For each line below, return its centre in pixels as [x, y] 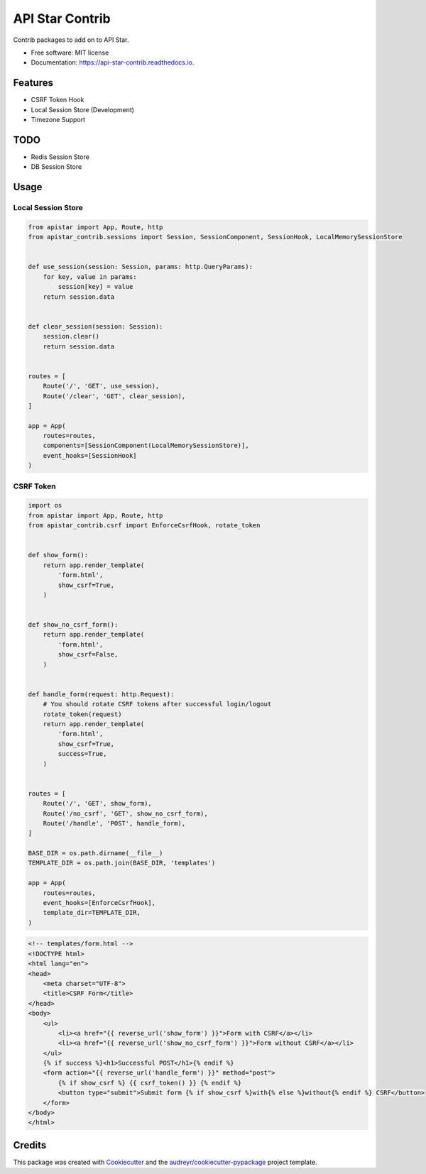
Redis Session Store [60, 157]
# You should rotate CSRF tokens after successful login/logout [157, 704]
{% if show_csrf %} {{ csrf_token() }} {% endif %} [150, 1083]
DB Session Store [56, 167]
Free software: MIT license [70, 53]
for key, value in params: [90, 276]
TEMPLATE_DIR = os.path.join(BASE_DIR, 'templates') [122, 863]
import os [45, 505]
